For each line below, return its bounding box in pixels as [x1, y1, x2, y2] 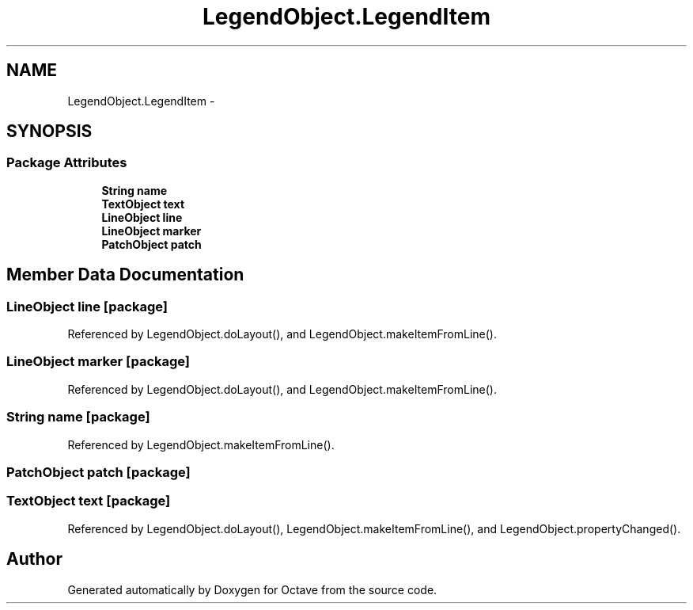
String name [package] [6, 409, 150, 425]
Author [6, 549, 62, 570]
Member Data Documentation [6, 265, 244, 285]
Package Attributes [6, 154, 127, 171]
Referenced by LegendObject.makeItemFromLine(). [67, 437, 335, 452]
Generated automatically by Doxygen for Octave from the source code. [67, 582, 437, 597]
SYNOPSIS [6, 121, 93, 142]
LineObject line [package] [6, 298, 168, 315]
